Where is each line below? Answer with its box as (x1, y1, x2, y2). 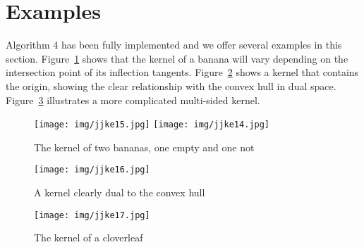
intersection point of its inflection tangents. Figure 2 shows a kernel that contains (6, 65, 359, 80)
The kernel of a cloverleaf (34, 230, 143, 245)
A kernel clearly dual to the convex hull (34, 185, 205, 199)
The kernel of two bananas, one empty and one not (34, 139, 255, 154)
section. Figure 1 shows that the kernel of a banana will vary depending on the (6, 51, 348, 65)
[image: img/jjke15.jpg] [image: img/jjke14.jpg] (34, 120, 269, 130)
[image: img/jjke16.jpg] (34, 165, 150, 175)
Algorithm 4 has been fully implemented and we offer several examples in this (6, 37, 342, 52)
